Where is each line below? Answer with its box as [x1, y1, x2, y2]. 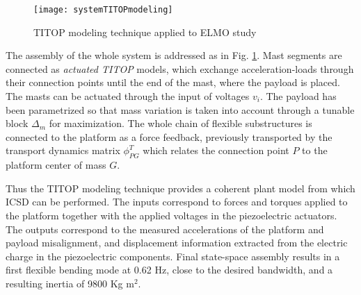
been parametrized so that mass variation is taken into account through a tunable [6, 102, 355, 117]
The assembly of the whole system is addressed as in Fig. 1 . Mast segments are [6, 48, 342, 62]
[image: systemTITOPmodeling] [33, 5, 173, 15]
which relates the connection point [143, 143, 289, 158]
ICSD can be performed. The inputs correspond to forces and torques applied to [6, 194, 348, 209]
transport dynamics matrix [6, 143, 120, 158]
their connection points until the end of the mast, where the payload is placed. [6, 75, 340, 90]
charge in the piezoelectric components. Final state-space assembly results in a [6, 248, 340, 263]
